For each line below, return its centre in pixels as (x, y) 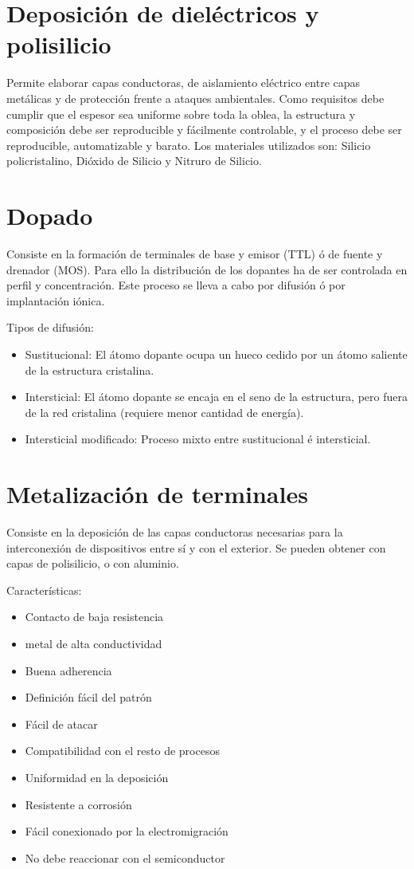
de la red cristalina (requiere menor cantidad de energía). (164, 412)
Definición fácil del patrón (88, 697)
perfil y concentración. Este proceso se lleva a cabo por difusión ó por (176, 285)
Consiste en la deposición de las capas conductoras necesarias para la (175, 532)
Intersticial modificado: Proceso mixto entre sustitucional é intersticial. (198, 439)
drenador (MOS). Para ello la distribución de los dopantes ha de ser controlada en (207, 269)
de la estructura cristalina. (90, 370)
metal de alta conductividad (94, 644)
